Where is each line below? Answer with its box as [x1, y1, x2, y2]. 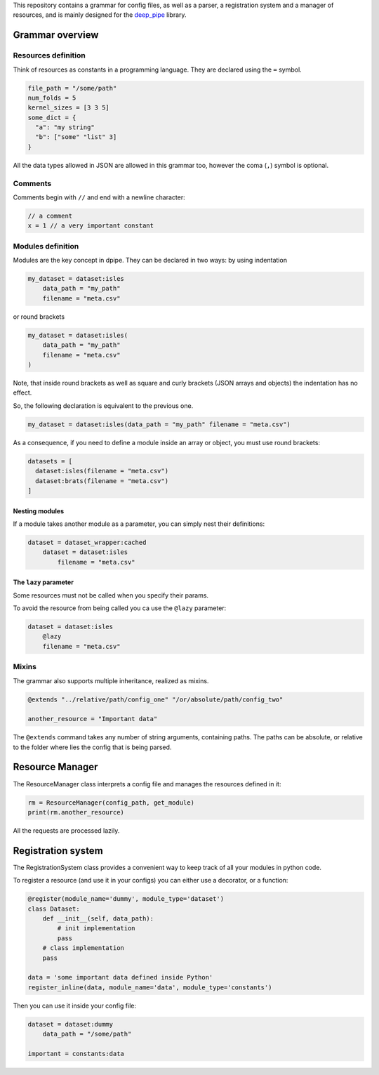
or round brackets [13, 312, 65, 321]
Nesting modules [13, 506, 65, 515]
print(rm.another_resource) [27, 808, 124, 816]
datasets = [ [27, 457, 73, 465]
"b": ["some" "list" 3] [35, 133, 117, 141]
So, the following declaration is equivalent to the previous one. [13, 401, 194, 410]
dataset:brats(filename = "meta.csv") [35, 477, 168, 484]
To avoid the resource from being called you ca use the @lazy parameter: [13, 604, 227, 612]
